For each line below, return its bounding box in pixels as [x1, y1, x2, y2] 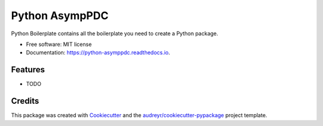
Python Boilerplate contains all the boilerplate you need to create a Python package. [11, 30, 218, 37]
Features [11, 64, 45, 75]
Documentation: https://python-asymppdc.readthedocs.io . [26, 49, 170, 56]
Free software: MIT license [26, 41, 92, 48]
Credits [11, 96, 39, 106]
